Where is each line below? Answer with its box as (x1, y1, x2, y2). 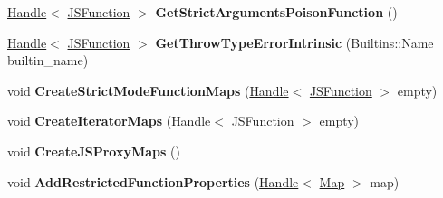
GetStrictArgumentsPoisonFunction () (155, 3, 398, 21)
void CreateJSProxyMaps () (7, 141, 180, 160)
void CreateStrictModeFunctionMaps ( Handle (7, 80, 289, 99)
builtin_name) (7, 51, 89, 70)
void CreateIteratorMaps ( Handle (7, 111, 211, 130)
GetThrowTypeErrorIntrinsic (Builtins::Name (155, 33, 434, 52)
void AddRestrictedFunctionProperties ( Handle (7, 172, 299, 191)
